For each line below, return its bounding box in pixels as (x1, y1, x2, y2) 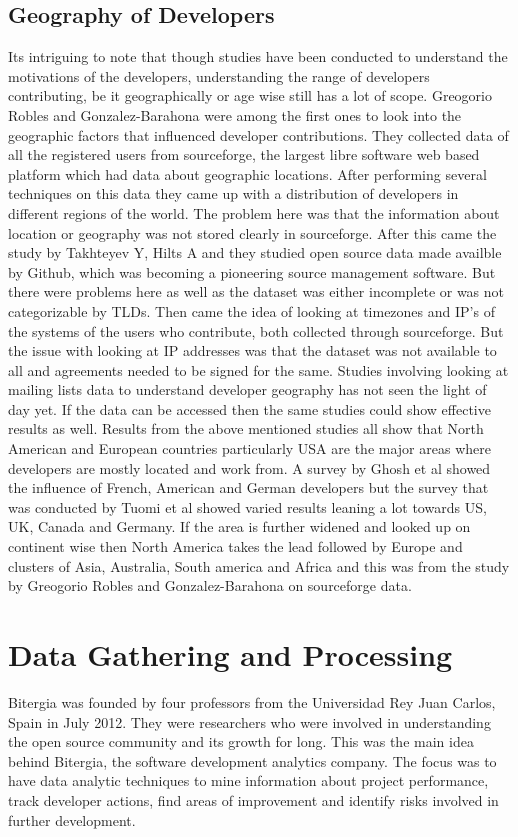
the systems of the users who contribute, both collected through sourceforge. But (8, 320, 504, 341)
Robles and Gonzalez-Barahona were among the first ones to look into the (8, 104, 462, 125)
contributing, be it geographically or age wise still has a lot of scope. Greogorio (8, 85, 492, 106)
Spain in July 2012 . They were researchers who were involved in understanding (8, 711, 491, 732)
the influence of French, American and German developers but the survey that (8, 477, 489, 498)
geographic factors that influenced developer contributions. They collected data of (8, 124, 509, 145)
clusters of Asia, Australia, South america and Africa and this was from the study (8, 555, 510, 576)
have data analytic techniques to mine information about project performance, (8, 770, 489, 791)
